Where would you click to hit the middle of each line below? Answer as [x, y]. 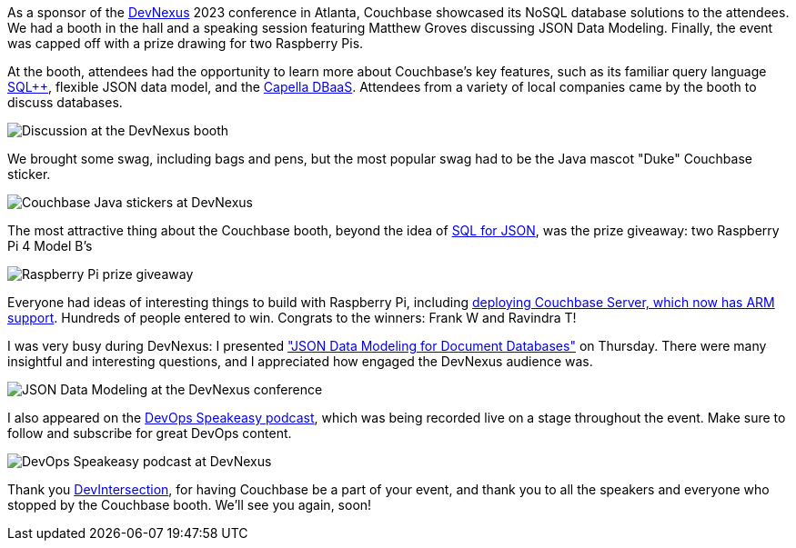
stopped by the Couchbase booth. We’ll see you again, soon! [190, 505]
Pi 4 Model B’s [50, 246]
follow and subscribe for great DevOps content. [150, 433]
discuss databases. [65, 102]
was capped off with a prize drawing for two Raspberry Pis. [186, 43]
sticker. [29, 174]
